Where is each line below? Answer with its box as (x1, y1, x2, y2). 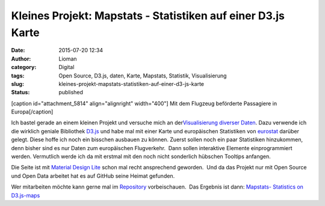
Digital (58, 64, 75, 71)
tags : (11, 72, 25, 79)
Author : (11, 55, 31, 62)
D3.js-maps (11, 192, 40, 199)
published (58, 89, 84, 96)
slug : (11, 80, 24, 87)
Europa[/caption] (11, 108, 54, 115)
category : (11, 64, 37, 71)
